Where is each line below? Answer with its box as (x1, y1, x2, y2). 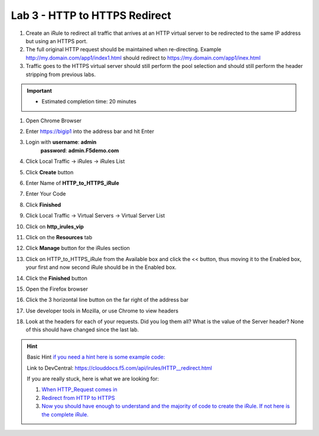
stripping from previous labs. (25, 71, 96, 78)
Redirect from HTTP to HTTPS (41, 394, 115, 401)
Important (27, 87, 53, 94)
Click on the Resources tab (25, 233, 93, 240)
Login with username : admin (25, 139, 97, 146)
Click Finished (25, 201, 61, 208)
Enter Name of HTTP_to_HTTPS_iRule (25, 180, 119, 187)
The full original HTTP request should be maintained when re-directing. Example (25, 46, 222, 53)
